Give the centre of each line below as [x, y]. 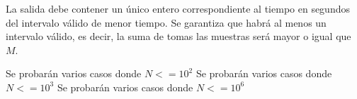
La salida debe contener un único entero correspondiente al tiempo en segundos [178, 8]
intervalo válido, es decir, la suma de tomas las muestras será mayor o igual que [178, 36]
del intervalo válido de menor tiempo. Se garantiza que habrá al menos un [166, 22]
